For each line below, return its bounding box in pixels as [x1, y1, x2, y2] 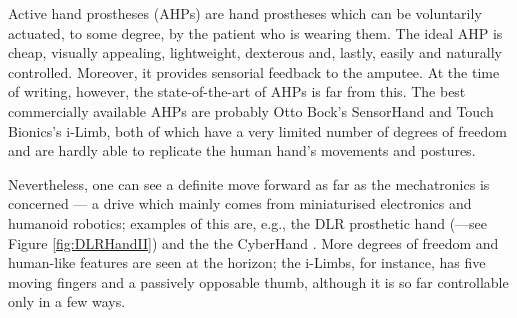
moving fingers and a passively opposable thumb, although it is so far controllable [8, 271, 509, 292]
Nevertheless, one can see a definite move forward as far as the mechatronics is [8, 173, 490, 194]
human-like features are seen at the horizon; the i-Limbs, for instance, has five [8, 252, 486, 273]
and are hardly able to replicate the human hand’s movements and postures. [8, 140, 476, 161]
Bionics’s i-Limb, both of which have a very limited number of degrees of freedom [8, 120, 507, 141]
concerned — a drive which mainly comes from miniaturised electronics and [8, 193, 472, 214]
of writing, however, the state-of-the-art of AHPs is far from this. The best [8, 81, 466, 102]
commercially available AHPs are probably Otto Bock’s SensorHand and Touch [8, 100, 494, 121]
